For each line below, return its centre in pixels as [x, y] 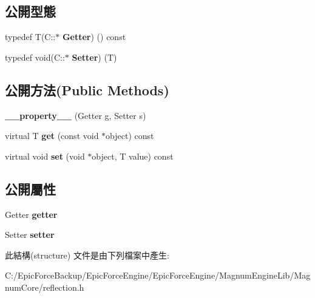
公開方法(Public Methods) [87, 90]
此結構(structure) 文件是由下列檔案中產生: [87, 255]
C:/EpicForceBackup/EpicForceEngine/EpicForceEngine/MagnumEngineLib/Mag [158, 275]
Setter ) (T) [94, 57]
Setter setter [30, 235]
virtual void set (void [45, 156]
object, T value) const [133, 156]
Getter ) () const [94, 37]
